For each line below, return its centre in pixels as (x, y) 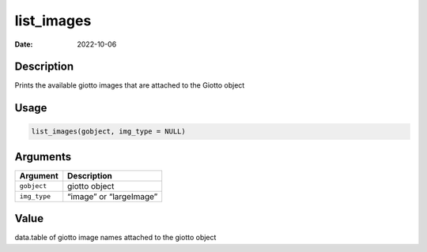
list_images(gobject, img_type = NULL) (108, 132)
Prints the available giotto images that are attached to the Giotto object (130, 85)
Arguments (43, 157)
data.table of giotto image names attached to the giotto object (115, 238)
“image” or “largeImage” (113, 196)
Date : (24, 44)
